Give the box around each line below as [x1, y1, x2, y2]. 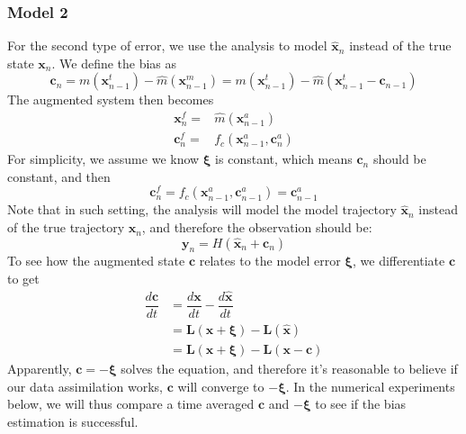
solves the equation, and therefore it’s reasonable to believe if [121, 359, 458, 378]
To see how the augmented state [7, 251, 185, 270]
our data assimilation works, [7, 376, 163, 395]
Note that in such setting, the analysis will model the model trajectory [7, 200, 397, 219]
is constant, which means [215, 149, 353, 168]
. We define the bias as [51, 53, 177, 72]
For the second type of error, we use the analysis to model [7, 36, 327, 55]
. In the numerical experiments [285, 376, 455, 395]
